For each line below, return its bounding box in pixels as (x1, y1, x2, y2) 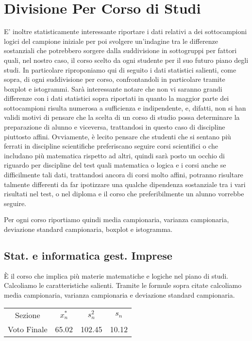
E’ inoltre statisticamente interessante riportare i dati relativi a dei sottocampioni (4, 26, 247, 37)
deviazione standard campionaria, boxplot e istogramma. (4, 224, 173, 234)
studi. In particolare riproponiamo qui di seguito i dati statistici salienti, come (4, 64, 236, 75)
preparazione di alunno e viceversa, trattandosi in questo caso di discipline (4, 122, 225, 132)
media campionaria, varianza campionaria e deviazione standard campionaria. (4, 289, 235, 300)
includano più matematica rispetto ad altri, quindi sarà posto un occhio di (4, 150, 225, 160)
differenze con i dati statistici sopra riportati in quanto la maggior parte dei (4, 93, 229, 103)
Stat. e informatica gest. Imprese (4, 247, 172, 263)
